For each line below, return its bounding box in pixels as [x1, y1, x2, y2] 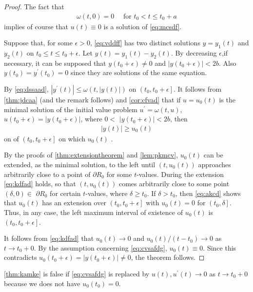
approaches [198, 159, 231, 169]
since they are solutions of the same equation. [70, 67, 207, 78]
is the [219, 95, 236, 104]
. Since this [203, 242, 236, 253]
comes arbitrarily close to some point [118, 178, 230, 189]
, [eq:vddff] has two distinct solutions [90, 38, 200, 48]
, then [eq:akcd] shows [175, 188, 241, 198]
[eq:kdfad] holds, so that [4, 178, 76, 189]
